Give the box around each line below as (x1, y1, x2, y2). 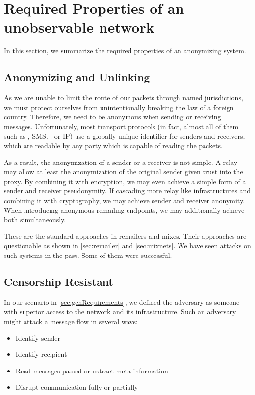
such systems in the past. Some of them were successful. (4, 250, 172, 260)
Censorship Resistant (4, 274, 113, 289)
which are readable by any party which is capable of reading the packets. (4, 140, 223, 151)
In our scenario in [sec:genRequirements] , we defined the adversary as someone (4, 297, 240, 307)
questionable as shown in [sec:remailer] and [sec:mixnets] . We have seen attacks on (4, 240, 251, 251)
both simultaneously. (4, 214, 66, 225)
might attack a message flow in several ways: (4, 316, 138, 326)
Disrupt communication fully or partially (15, 382, 138, 392)
